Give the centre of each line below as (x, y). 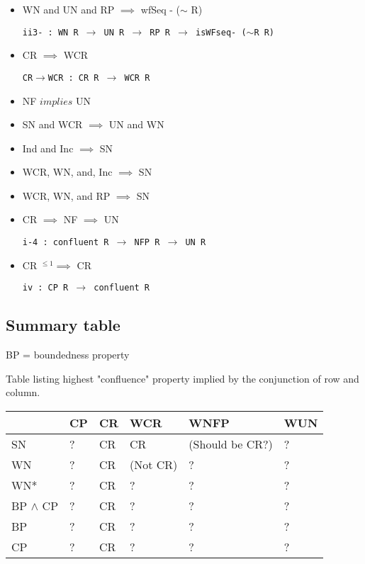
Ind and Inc (48, 148)
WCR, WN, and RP (66, 195)
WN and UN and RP (68, 9)
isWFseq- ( (221, 32)
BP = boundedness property (68, 355)
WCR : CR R (73, 78)
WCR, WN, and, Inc (67, 172)
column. (23, 392)
